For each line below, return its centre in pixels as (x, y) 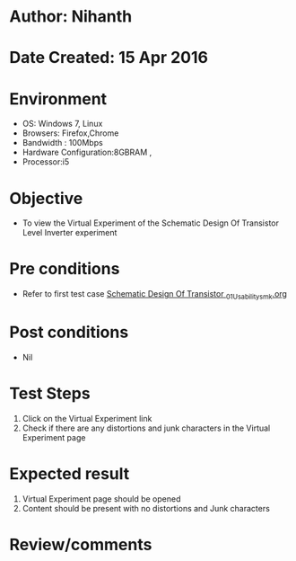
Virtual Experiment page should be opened (101, 499)
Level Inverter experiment (70, 233)
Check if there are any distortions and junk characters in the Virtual (146, 428)
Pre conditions (65, 269)
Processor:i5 (46, 162)
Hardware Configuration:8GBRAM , (87, 152)
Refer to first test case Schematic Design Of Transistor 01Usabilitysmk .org (154, 295)
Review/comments (81, 544)
